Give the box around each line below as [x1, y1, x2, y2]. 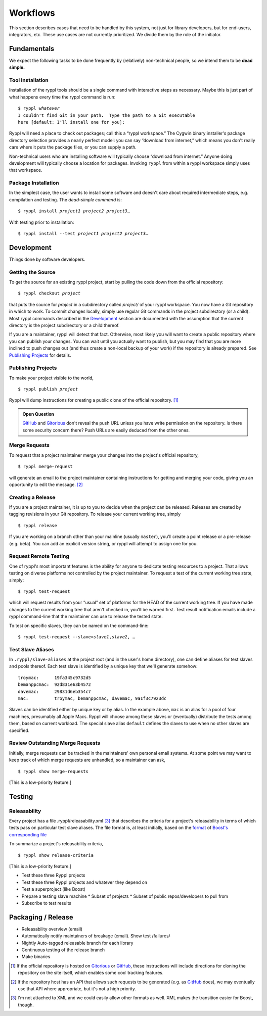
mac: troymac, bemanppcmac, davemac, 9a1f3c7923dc [18, 696, 167, 701]
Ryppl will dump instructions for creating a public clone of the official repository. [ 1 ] [9, 397, 179, 403]
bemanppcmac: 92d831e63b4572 [18, 682, 91, 687]
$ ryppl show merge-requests [18, 769, 89, 774]
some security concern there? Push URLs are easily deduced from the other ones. [22, 427, 190, 433]
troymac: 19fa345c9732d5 [18, 675, 91, 680]
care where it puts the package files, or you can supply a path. [9, 144, 137, 150]
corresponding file [9, 831, 47, 837]
